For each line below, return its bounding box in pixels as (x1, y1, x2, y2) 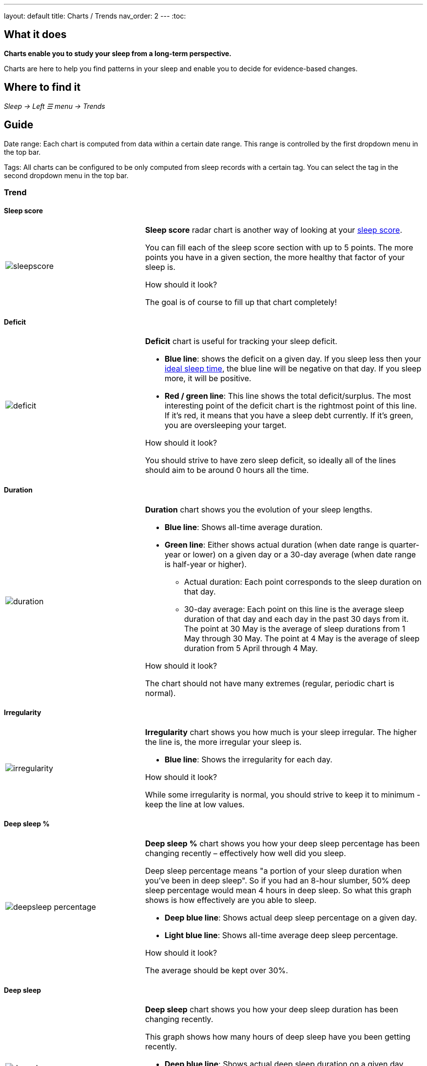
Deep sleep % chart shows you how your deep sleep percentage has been (145, 839, 420, 848)
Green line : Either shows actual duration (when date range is (164, 539, 388, 550)
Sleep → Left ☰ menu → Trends (4, 102, 105, 110)
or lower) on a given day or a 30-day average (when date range (183, 549, 416, 559)
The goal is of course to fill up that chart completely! (145, 297, 337, 307)
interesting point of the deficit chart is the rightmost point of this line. (164, 401, 417, 411)
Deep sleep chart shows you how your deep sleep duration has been (145, 1004, 399, 1015)
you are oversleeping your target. (164, 420, 287, 430)
